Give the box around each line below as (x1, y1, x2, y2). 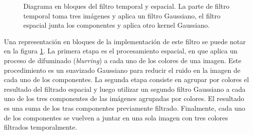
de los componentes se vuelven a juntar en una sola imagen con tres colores (4, 112, 228, 122)
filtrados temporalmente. (4, 122, 77, 132)
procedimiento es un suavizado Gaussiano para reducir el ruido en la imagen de (4, 65, 240, 75)
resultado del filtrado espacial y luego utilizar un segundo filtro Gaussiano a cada (4, 84, 246, 94)
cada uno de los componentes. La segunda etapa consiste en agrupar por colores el (4, 74, 249, 84)
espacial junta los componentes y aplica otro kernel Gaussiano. (23, 20, 210, 30)
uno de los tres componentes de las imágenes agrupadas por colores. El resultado (4, 93, 244, 103)
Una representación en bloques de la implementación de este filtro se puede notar (4, 36, 246, 46)
